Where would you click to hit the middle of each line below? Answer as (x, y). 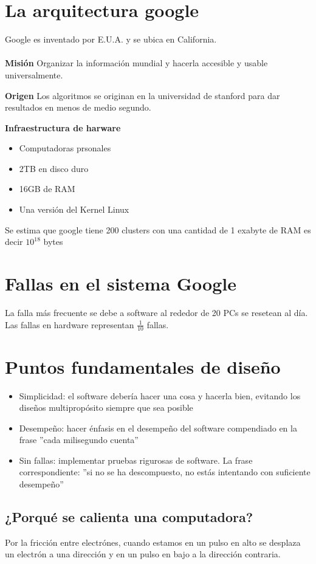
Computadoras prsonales (65, 148)
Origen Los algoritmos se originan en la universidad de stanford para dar (143, 95)
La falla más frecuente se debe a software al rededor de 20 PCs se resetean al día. (156, 312)
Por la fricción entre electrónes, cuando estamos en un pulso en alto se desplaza (153, 542)
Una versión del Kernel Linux (74, 209)
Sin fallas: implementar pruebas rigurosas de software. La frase (136, 460)
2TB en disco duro (54, 168)
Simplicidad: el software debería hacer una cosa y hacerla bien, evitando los (160, 395)
